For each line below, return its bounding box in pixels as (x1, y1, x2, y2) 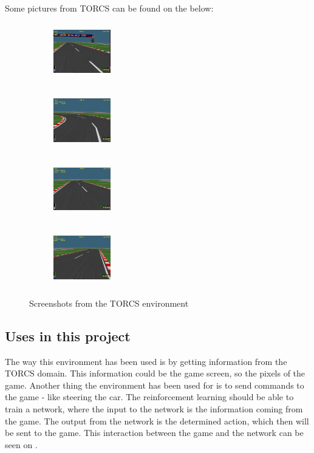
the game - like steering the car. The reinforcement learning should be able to (5, 390, 294, 403)
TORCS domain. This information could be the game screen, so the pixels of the (5, 367, 305, 380)
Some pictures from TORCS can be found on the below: (5, 2, 214, 14)
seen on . (5, 438, 38, 451)
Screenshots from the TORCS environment (29, 296, 189, 309)
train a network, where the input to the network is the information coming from (5, 403, 303, 415)
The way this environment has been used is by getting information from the (5, 355, 287, 367)
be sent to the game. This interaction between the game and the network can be (5, 426, 304, 439)
